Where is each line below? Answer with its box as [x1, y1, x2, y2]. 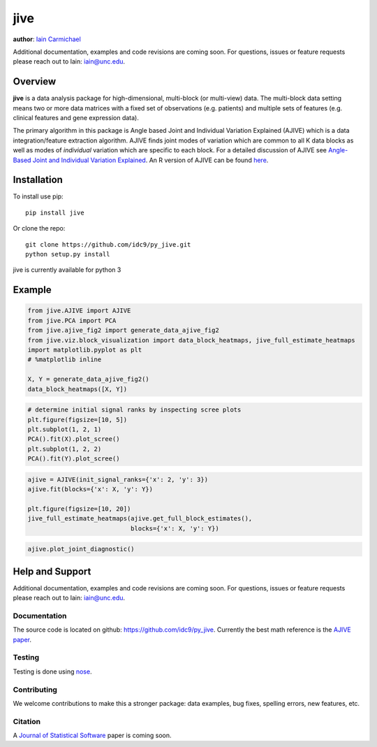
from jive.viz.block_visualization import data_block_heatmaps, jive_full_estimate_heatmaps [27, 336, 355, 344]
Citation [13, 716, 41, 726]
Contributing [13, 685, 57, 695]
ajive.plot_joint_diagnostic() [27, 545, 135, 553]
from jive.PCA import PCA [27, 317, 117, 324]
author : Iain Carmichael [13, 35, 82, 43]
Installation [13, 174, 63, 186]
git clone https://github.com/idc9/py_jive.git [25, 240, 191, 248]
